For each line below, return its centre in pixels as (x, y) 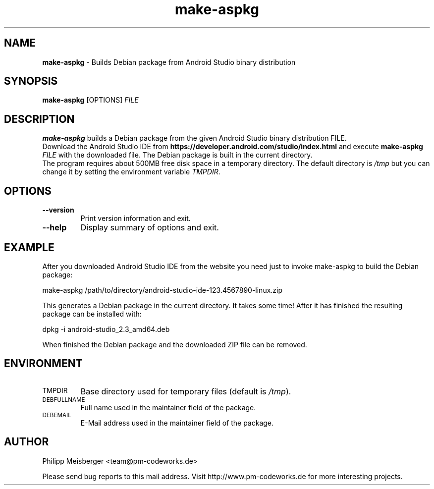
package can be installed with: (92, 314)
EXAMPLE (29, 247)
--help (54, 228)
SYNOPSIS (31, 81)
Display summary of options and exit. (150, 228)
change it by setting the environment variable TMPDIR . (131, 172)
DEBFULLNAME (64, 400)
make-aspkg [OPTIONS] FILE (90, 100)
